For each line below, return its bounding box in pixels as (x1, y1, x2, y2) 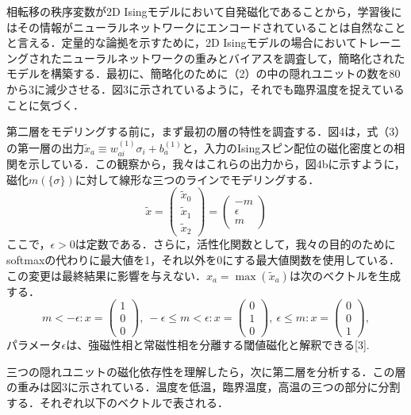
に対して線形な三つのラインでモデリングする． (75, 171, 320, 187)
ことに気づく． (6, 96, 84, 113)
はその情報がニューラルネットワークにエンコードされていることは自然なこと (6, 18, 406, 35)
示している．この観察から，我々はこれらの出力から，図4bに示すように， (28, 155, 405, 171)
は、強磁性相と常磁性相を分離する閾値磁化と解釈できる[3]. (66, 336, 370, 353)
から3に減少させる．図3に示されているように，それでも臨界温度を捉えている (6, 80, 405, 97)
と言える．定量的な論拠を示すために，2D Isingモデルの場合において (6, 34, 358, 51)
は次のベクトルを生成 (289, 267, 401, 283)
